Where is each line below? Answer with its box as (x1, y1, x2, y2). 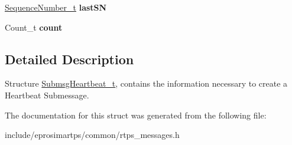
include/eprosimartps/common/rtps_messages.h (5, 128, 180, 141)
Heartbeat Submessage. (5, 88, 89, 101)
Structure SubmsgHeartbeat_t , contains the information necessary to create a (5, 77, 288, 90)
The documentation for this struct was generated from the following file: (5, 108, 267, 121)
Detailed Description (5, 50, 134, 68)
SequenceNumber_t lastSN (5, 1, 107, 13)
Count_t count (5, 21, 63, 33)
